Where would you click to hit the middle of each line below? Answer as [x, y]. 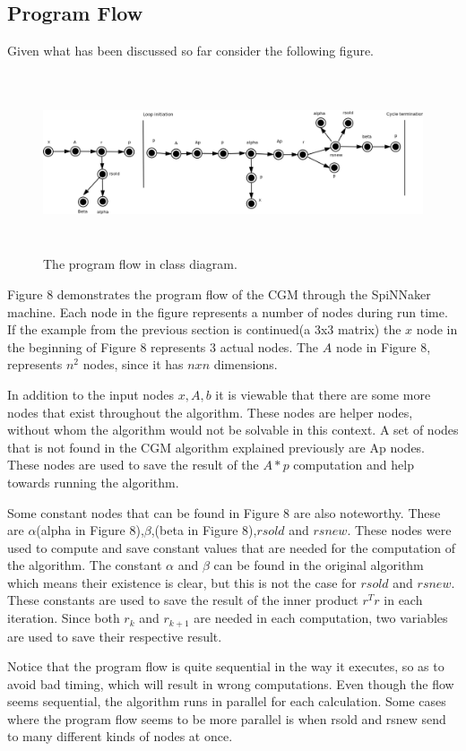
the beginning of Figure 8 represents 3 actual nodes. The [163, 346]
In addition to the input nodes [91, 394]
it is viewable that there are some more [323, 394]
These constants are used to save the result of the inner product [183, 600]
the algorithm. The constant [85, 565]
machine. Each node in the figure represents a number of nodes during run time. [228, 311]
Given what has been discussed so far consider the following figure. [191, 51]
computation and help [354, 465]
